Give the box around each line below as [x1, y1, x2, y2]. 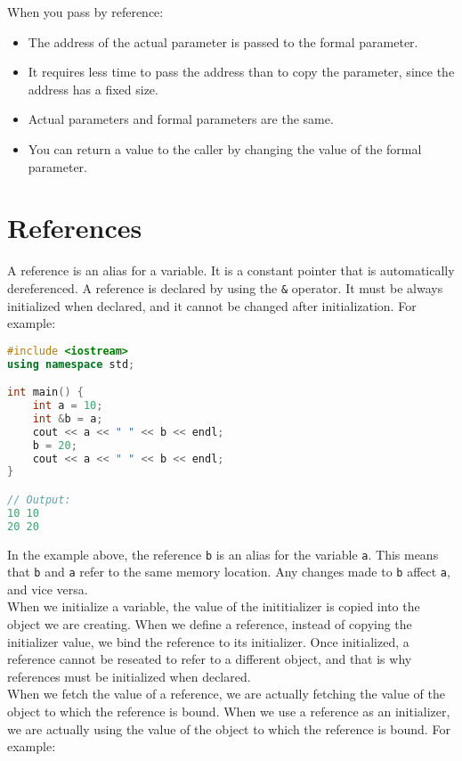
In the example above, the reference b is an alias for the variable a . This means [7, 544, 439, 563]
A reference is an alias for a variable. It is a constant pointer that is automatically [7, 261, 455, 280]
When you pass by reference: [7, 3, 164, 20]
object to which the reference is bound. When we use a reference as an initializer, [7, 702, 450, 720]
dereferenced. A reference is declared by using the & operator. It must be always [7, 278, 443, 297]
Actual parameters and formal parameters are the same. [28, 110, 334, 128]
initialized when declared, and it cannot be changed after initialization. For [7, 296, 417, 315]
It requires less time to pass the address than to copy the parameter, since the [28, 62, 455, 81]
